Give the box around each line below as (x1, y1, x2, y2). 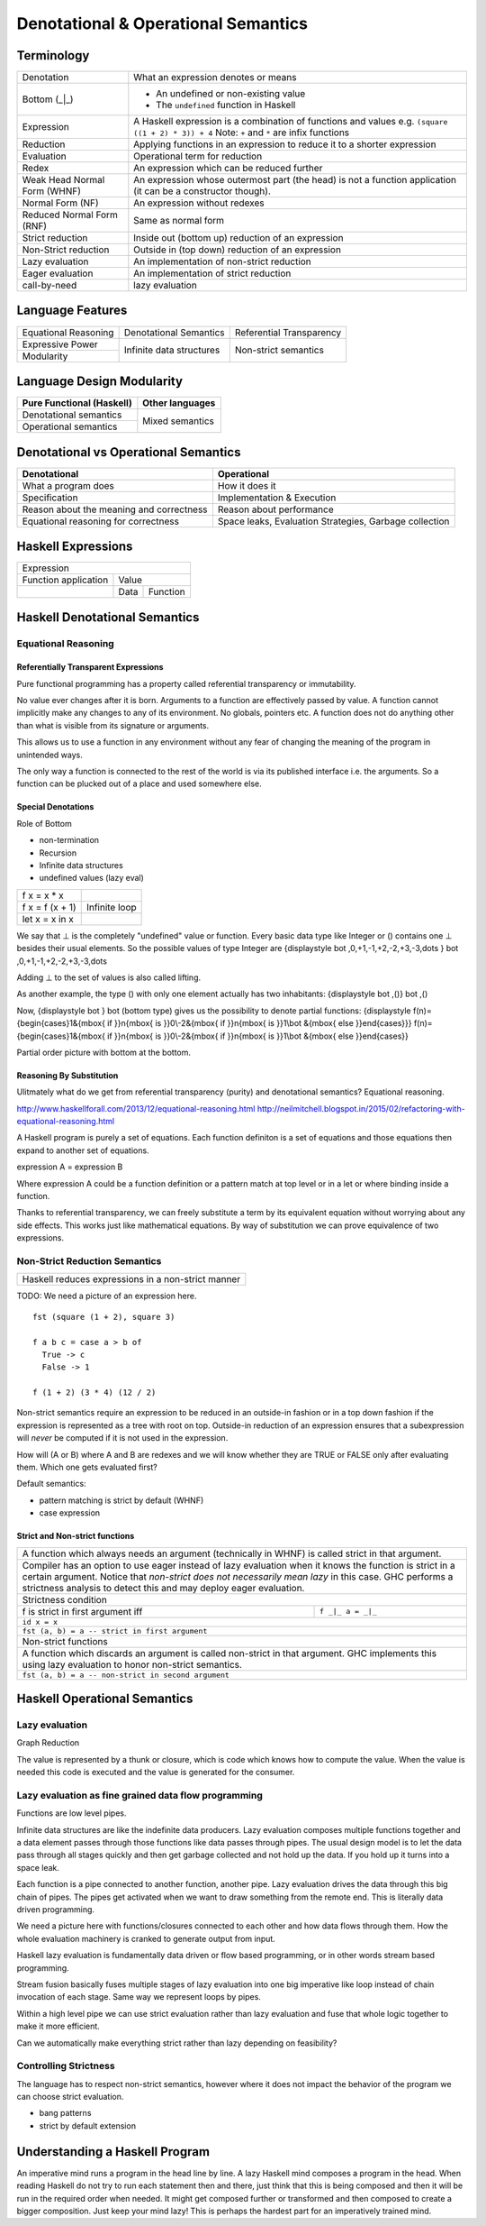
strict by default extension (39, 2120, 137, 2131)
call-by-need (22, 279, 77, 292)
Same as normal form (133, 215, 225, 227)
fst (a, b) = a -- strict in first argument (22, 1626, 208, 1635)
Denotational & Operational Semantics (16, 14, 308, 33)
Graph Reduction (16, 1737, 80, 1748)
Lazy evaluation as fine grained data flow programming (16, 1789, 263, 1801)
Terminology (16, 48, 90, 63)
